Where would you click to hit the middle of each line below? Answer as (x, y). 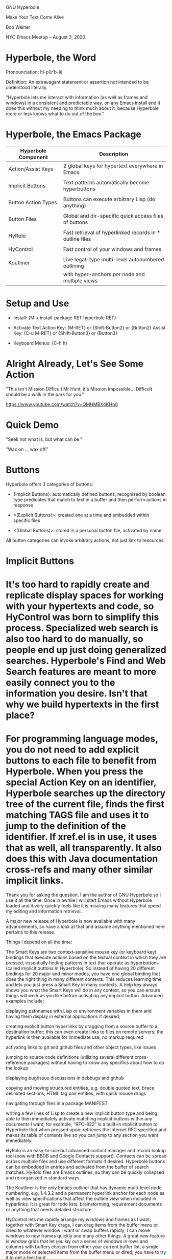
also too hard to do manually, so (75, 639)
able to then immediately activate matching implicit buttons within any (79, 1119)
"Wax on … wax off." (27, 449)
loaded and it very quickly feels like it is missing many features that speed (83, 906)
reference (16, 1063)
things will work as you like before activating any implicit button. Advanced (84, 996)
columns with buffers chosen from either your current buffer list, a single (82, 1247)
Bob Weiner (18, 27)
